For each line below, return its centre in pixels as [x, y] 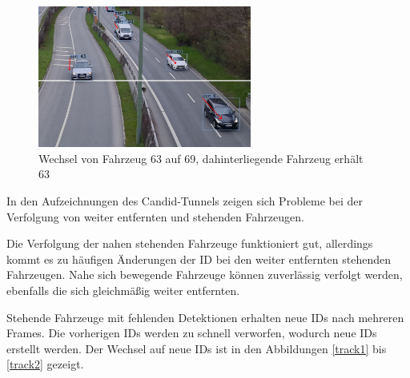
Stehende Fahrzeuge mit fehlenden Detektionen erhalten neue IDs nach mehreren [205, 317]
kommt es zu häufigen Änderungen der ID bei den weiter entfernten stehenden [199, 259]
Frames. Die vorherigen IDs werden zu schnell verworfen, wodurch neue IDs [192, 333]
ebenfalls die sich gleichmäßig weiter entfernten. [123, 290]
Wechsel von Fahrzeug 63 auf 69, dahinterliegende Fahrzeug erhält [201, 158]
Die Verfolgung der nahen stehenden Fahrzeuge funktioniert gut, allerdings [190, 243]
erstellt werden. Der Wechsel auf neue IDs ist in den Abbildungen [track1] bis [197, 348]
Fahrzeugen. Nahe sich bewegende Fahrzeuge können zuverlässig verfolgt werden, [205, 275]
